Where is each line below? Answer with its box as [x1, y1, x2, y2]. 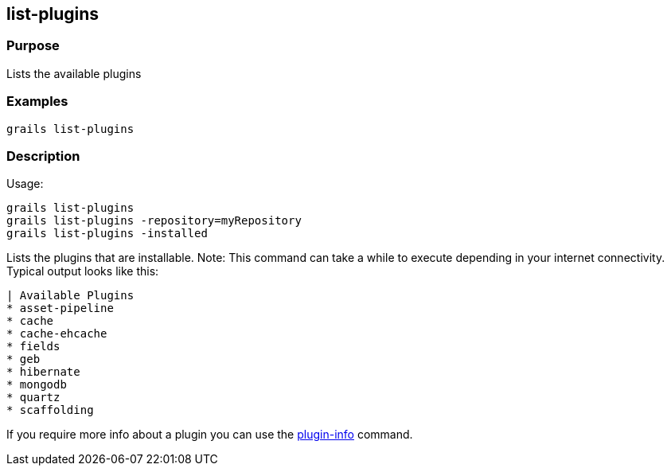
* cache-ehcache [6, 327, 107, 341]
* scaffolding [6, 404, 94, 417]
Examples [6, 93, 68, 110]
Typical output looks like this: [6, 264, 159, 279]
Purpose [6, 37, 60, 54]
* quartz [6, 391, 60, 404]
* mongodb [6, 378, 67, 392]
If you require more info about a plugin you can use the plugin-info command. [6, 427, 413, 442]
